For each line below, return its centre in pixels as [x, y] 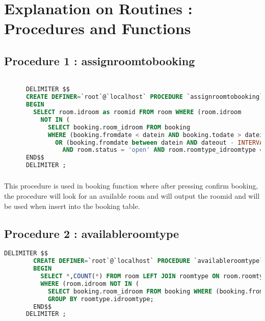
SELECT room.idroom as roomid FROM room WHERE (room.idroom [137, 112]
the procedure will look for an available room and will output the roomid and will [132, 196]
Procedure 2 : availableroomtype [92, 233]
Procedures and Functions [98, 28]
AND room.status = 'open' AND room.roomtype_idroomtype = [163, 150]
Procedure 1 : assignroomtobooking [100, 60]
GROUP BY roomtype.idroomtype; [101, 299]
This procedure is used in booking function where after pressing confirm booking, [131, 186]
